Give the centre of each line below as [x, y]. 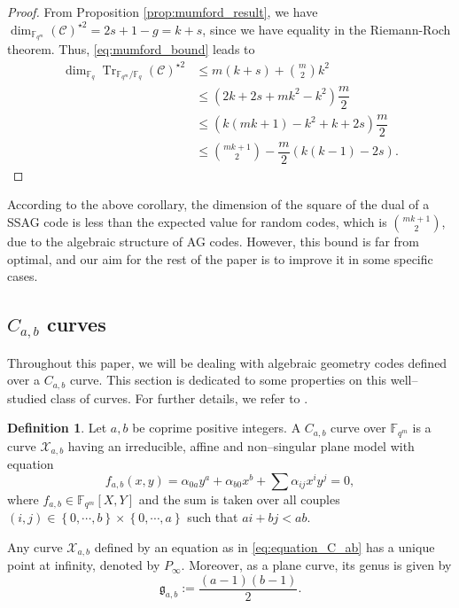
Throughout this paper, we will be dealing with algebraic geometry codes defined [227, 362]
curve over [358, 428]
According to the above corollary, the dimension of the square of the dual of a [218, 204]
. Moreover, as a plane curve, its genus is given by [316, 565]
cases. [23, 276]
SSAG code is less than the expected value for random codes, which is [197, 221]
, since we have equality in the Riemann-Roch [327, 29]
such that [213, 517]
